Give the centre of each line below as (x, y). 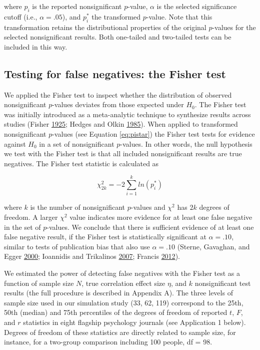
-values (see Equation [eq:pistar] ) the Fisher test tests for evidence (153, 133)
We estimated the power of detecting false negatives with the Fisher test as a (122, 273)
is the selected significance (197, 6)
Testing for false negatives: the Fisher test (115, 73)
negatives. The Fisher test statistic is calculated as (81, 163)
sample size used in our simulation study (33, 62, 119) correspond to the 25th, (124, 302)
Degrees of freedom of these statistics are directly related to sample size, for (120, 332)
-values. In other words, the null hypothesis (186, 143)
